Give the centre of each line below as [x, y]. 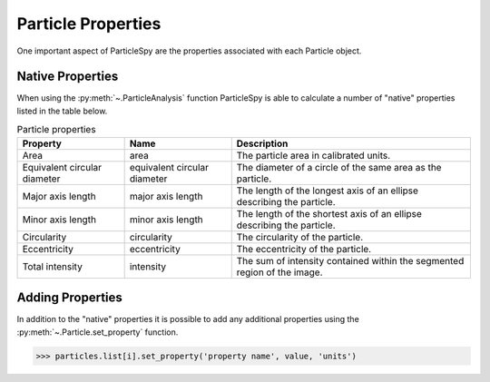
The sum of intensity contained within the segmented [350, 260]
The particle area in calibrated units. [314, 155]
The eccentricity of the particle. [304, 249]
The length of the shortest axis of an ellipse [329, 213]
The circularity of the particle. [300, 237]
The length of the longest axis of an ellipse [328, 191]
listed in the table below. [62, 111]
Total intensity [53, 266]
